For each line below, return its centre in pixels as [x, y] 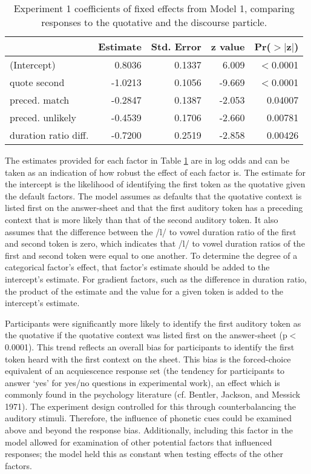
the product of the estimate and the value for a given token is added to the [144, 291]
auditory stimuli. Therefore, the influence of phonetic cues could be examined [148, 418]
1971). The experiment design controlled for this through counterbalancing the [151, 406]
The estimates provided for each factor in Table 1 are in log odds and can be [147, 160]
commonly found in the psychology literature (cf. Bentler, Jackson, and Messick [153, 394]
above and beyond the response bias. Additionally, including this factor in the [149, 430]
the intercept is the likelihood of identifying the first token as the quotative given [155, 184]
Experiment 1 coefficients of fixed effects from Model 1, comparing [154, 8]
